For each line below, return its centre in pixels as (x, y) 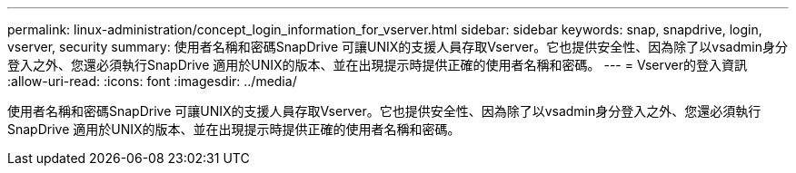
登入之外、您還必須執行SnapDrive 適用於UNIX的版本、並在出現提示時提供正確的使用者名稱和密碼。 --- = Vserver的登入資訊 (378, 65)
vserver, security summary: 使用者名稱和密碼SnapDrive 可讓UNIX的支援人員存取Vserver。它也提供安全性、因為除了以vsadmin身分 (398, 47)
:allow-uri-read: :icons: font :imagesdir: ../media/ (152, 81)
